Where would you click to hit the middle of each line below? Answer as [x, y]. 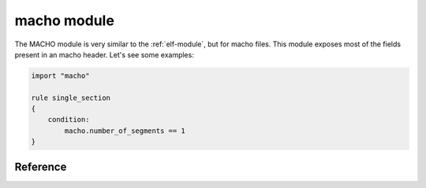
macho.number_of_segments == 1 [125, 131]
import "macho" [60, 76]
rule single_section [71, 98]
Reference [41, 166]
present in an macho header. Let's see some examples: [105, 54]
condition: [69, 120]
